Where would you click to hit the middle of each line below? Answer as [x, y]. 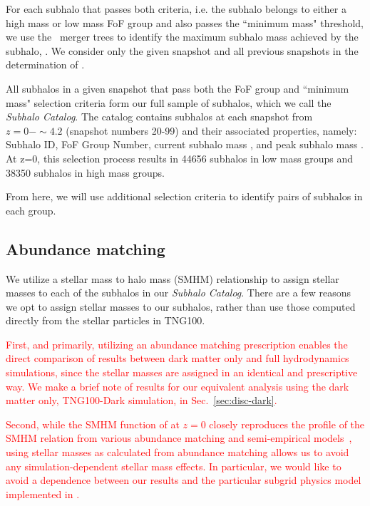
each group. [31, 210]
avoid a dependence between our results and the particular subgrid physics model [184, 480]
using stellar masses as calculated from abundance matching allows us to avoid [178, 452]
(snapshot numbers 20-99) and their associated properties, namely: [211, 130]
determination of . [45, 64]
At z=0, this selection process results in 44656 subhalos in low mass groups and [180, 158]
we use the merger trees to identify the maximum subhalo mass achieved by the [182, 37]
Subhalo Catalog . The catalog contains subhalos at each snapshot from [159, 117]
